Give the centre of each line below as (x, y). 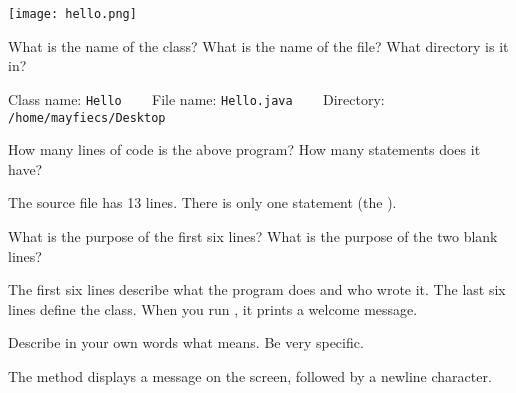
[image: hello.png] (72, 14)
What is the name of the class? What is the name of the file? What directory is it (258, 45)
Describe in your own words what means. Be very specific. (186, 342)
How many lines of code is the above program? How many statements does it (244, 149)
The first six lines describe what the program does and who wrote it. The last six (257, 289)
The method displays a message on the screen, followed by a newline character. (250, 375)
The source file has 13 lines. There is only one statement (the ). (202, 202)
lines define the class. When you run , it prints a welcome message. (213, 308)
